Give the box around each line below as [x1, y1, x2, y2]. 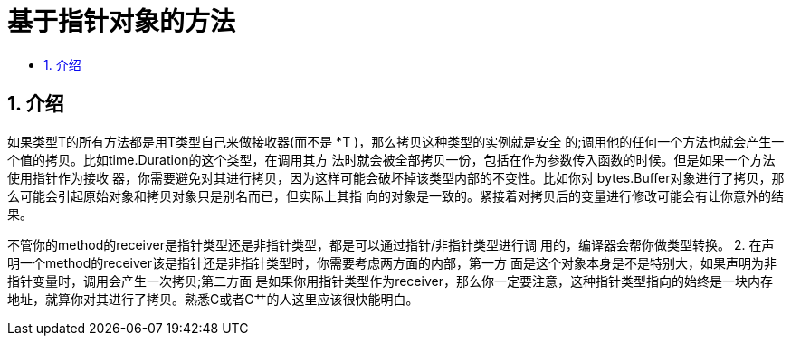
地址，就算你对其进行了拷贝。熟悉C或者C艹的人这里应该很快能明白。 [7, 291, 419, 307]
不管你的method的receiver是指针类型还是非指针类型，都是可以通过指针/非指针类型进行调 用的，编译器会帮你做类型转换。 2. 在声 [7, 236, 775, 252]
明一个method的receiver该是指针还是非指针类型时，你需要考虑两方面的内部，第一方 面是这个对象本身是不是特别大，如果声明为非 [7, 254, 777, 271]
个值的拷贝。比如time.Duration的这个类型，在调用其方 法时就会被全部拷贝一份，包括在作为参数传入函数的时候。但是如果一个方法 [7, 151, 776, 167]
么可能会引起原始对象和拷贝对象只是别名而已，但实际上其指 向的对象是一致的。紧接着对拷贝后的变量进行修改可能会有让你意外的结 [7, 187, 784, 204]
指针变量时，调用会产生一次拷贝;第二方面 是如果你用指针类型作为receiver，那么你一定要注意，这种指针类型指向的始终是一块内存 [7, 272, 773, 289]
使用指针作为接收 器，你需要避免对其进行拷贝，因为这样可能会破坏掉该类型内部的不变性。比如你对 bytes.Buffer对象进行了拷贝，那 [7, 169, 785, 186]
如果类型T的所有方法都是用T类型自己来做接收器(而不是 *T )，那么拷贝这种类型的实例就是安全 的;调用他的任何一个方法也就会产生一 [7, 133, 785, 149]
